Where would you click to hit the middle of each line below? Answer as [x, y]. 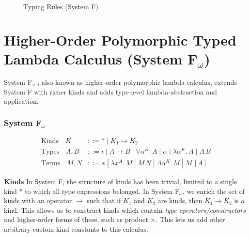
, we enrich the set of [214, 191]
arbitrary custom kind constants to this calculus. [76, 229]
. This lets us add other [190, 219]
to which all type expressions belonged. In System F [102, 191]
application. [21, 101]
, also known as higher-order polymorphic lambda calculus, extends [137, 82]
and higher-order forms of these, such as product [76, 219]
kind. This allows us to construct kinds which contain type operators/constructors [125, 210]
